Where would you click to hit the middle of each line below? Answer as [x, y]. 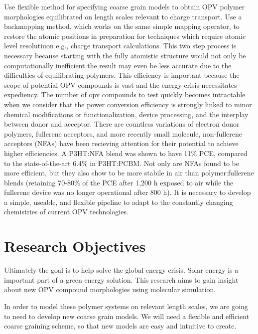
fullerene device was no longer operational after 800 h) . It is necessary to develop [128, 192]
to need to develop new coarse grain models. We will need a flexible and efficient [127, 316]
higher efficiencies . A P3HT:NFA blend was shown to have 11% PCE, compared [126, 153]
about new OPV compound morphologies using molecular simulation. [110, 289]
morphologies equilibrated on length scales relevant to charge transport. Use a [123, 16]
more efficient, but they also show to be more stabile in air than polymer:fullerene [129, 173]
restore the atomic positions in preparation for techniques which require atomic [125, 36]
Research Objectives [75, 246]
